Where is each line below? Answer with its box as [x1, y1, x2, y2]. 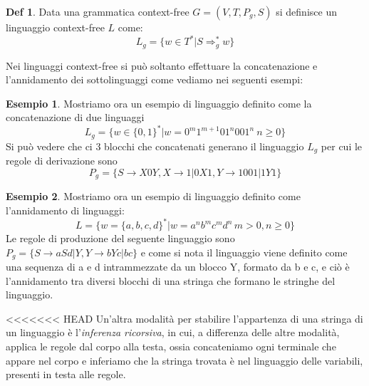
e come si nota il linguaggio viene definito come [140, 244, 348, 259]
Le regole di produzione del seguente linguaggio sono [6, 231, 235, 246]
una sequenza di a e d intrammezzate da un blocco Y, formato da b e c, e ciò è [6, 259, 350, 274]
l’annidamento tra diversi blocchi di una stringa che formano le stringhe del [6, 273, 336, 288]
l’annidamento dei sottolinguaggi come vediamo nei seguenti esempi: [6, 72, 303, 87]
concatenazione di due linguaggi [6, 110, 145, 125]
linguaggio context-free [6, 20, 105, 34]
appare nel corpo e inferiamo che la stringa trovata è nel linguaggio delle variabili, [6, 353, 363, 367]
